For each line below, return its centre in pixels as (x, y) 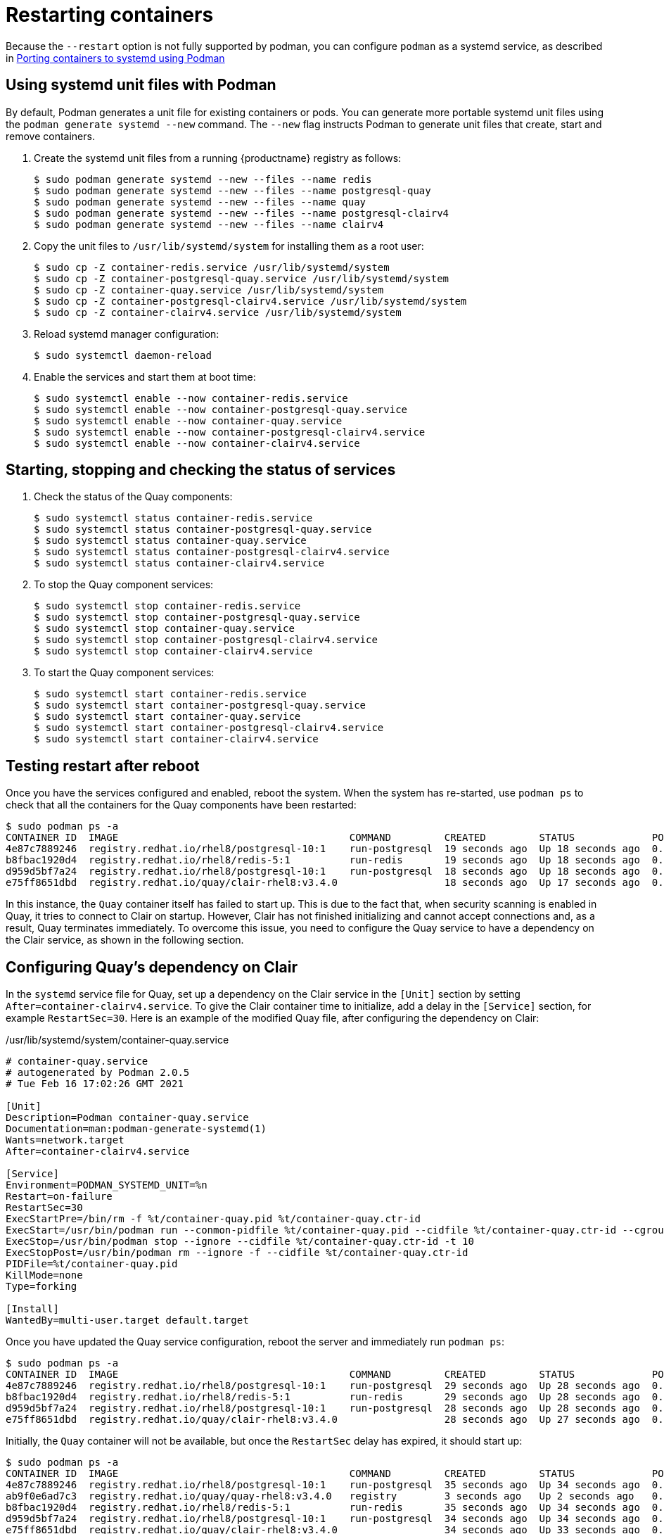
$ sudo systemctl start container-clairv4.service (176, 739)
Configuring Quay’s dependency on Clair (152, 967)
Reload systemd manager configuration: (127, 334)
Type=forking (41, 1287)
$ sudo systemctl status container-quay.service (170, 541)
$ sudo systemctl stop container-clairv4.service (173, 651)
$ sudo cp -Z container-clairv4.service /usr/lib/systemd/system (218, 312)
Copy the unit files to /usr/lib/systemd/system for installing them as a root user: (229, 246)
